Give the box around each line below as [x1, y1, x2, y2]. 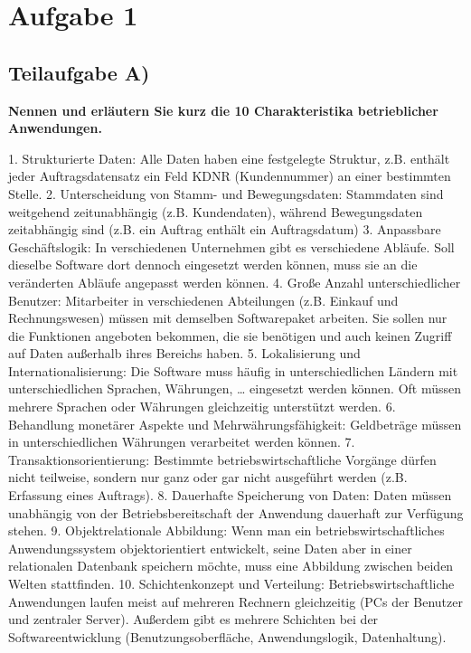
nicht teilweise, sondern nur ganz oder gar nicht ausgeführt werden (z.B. [8, 468, 408, 487]
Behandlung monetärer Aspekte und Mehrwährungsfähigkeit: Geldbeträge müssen [8, 414, 462, 433]
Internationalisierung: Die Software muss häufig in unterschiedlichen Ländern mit [8, 361, 458, 380]
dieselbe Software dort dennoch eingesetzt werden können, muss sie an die [8, 255, 418, 274]
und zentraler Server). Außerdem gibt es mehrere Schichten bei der [8, 610, 379, 629]
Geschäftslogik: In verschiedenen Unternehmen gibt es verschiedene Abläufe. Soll [8, 237, 455, 256]
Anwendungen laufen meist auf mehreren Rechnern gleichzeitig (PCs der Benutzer [8, 591, 463, 610]
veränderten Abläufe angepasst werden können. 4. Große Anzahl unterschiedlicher [8, 272, 461, 291]
